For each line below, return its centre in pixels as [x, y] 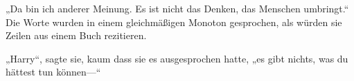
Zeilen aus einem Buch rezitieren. [76, 35]
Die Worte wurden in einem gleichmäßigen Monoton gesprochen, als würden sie [174, 22]
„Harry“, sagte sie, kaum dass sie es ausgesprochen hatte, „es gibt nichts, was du [177, 58]
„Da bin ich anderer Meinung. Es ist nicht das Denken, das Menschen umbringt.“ [177, 8]
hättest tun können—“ [53, 72]
